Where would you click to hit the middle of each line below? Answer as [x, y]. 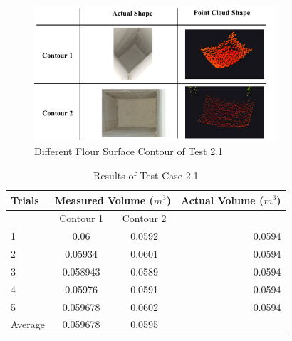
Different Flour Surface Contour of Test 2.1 [129, 151]
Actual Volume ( [222, 200]
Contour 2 [144, 218]
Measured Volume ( [104, 200]
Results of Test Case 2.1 [146, 175]
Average [28, 324]
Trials [25, 200]
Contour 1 [82, 218]
